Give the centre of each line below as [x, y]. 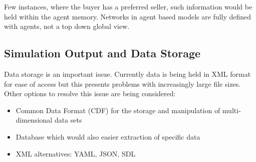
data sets [68, 120]
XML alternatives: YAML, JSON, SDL [76, 153]
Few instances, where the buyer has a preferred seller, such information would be [128, 6]
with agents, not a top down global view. [67, 26]
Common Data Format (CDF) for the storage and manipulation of [118, 110]
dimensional [34, 120]
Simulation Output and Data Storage [102, 53]
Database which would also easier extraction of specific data [108, 136]
